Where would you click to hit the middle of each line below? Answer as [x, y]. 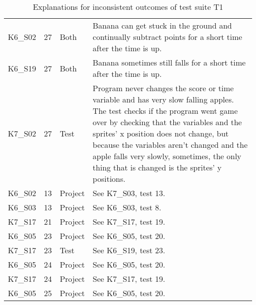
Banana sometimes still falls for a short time [169, 62]
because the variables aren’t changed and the [170, 145]
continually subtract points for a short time [167, 37]
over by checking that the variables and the [167, 122]
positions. [109, 179]
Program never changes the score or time [163, 88]
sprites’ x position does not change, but [161, 133]
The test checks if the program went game [165, 111]
